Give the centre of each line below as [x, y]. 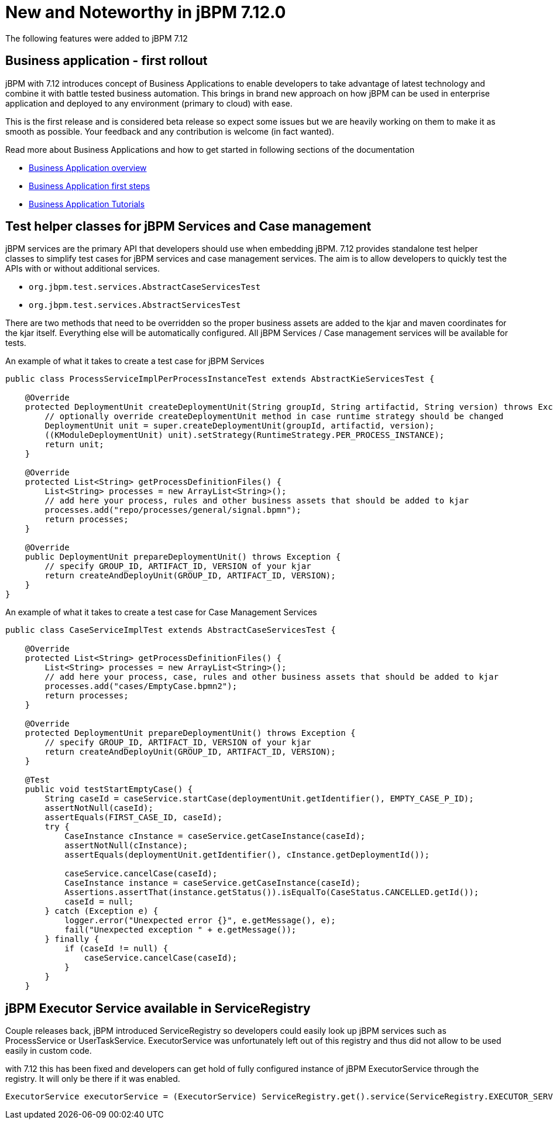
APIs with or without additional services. [83, 269]
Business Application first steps [90, 186]
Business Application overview [88, 167]
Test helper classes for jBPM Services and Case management [188, 227]
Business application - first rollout [107, 61]
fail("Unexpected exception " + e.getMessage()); [181, 930]
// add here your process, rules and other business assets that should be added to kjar [257, 501]
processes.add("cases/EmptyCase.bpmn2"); [141, 686]
